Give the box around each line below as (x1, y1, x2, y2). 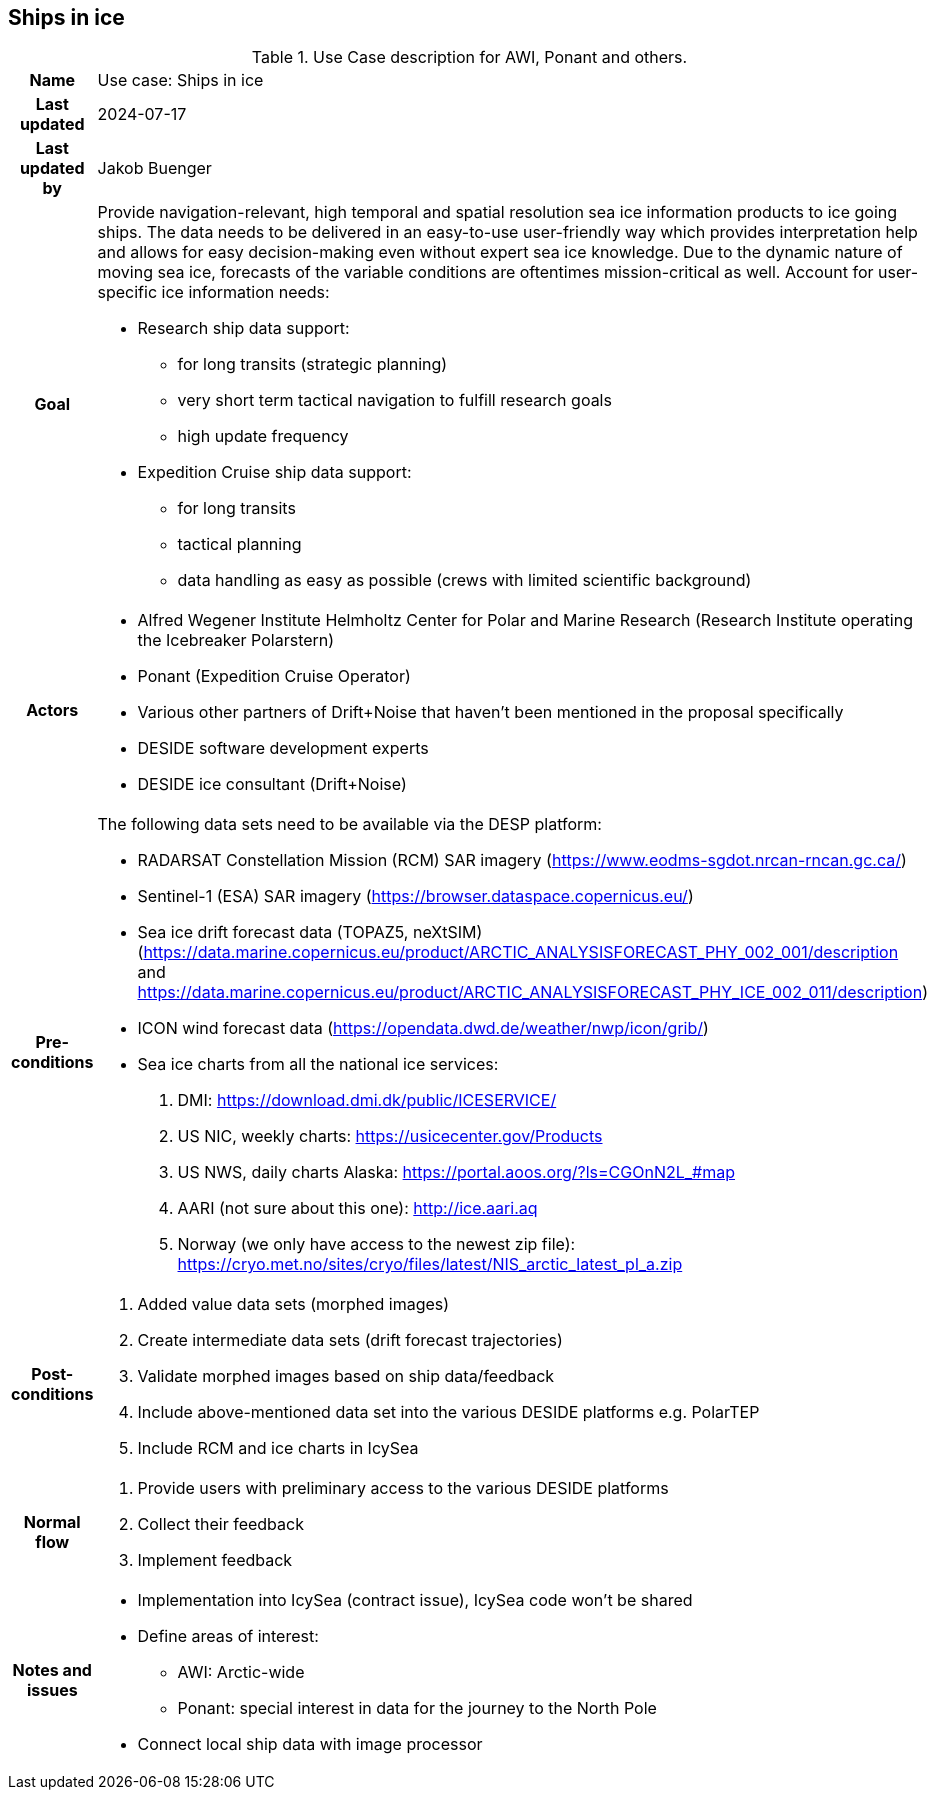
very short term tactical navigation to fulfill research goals (177, 390, 612, 411)
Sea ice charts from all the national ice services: (137, 1054, 499, 1075)
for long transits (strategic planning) (177, 354, 448, 375)
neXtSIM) (412, 922, 483, 943)
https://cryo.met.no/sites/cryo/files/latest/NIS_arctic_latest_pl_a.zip (177, 1254, 683, 1275)
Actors (26, 700, 79, 721)
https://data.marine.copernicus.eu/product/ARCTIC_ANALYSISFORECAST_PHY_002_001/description (143, 942, 899, 963)
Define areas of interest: (137, 1626, 319, 1647)
